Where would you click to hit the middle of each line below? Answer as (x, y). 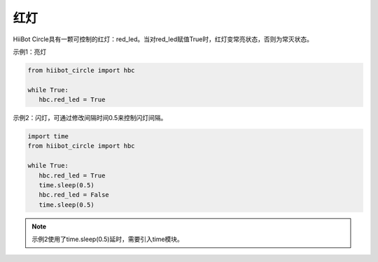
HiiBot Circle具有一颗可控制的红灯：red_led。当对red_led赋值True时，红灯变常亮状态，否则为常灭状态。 (163, 39)
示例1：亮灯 (30, 52)
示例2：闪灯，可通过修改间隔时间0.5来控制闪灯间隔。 (90, 118)
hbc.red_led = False (74, 195)
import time (48, 137)
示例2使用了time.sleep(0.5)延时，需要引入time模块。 (107, 239)
